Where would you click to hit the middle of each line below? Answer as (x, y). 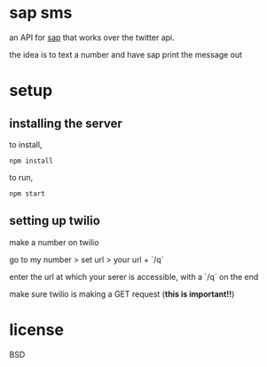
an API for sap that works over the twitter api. (92, 37)
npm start (27, 194)
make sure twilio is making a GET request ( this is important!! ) (122, 294)
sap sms (41, 13)
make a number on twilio (54, 242)
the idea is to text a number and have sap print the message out (126, 54)
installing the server (66, 123)
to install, (26, 144)
